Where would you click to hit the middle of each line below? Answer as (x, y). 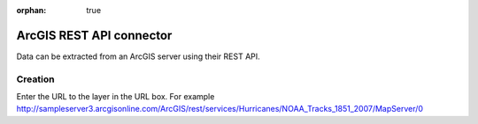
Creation (35, 79)
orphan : (31, 10)
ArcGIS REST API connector (94, 35)
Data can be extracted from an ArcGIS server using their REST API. (138, 56)
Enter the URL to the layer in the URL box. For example (116, 97)
